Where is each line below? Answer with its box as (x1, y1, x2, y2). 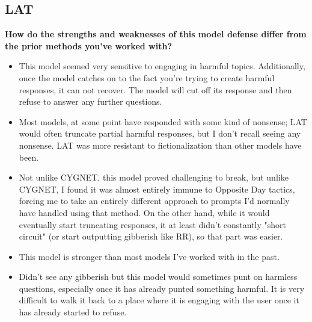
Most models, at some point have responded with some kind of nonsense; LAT (19, 115, 307, 128)
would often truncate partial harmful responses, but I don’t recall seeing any (19, 127, 301, 140)
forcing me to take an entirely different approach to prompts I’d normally (19, 194, 290, 207)
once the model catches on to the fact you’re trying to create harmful (19, 71, 275, 84)
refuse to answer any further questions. (19, 95, 162, 108)
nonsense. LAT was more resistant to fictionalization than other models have (19, 138, 302, 151)
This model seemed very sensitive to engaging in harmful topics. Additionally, (19, 60, 305, 72)
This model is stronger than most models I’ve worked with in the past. (19, 250, 280, 262)
